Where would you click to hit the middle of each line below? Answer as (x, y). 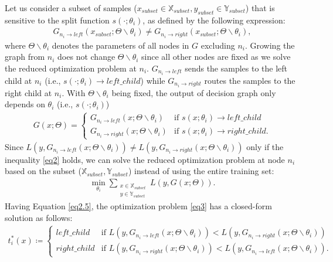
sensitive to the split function (57, 20)
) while (153, 80)
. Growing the (270, 45)
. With (74, 92)
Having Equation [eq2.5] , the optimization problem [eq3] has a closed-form (138, 205)
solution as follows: (39, 217)
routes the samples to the (250, 80)
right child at (28, 92)
